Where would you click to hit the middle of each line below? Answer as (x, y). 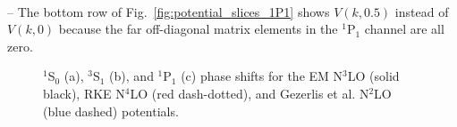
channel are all (404, 29)
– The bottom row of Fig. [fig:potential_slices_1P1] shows (169, 11)
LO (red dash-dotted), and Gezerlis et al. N (250, 93)
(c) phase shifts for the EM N (262, 76)
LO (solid (373, 76)
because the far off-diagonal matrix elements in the (198, 29)
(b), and (131, 76)
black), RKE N (84, 93)
